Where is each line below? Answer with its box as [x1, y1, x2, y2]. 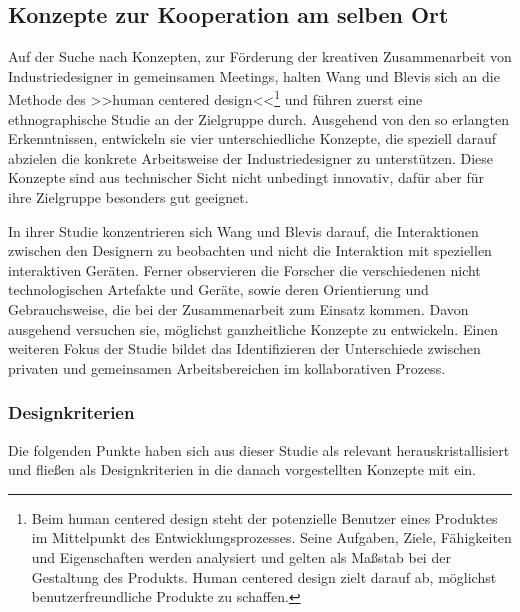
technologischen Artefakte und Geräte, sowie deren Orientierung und [8, 279, 429, 300]
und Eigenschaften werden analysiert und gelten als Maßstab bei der [31, 546, 451, 567]
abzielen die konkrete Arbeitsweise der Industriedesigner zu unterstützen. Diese [8, 147, 494, 168]
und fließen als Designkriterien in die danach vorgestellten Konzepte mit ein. [8, 459, 476, 480]
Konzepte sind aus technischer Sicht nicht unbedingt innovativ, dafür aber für [8, 167, 485, 188]
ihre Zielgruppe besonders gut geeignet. [8, 187, 249, 208]
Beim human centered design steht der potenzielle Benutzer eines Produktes [31, 507, 498, 528]
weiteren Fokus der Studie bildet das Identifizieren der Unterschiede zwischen [8, 338, 481, 359]
